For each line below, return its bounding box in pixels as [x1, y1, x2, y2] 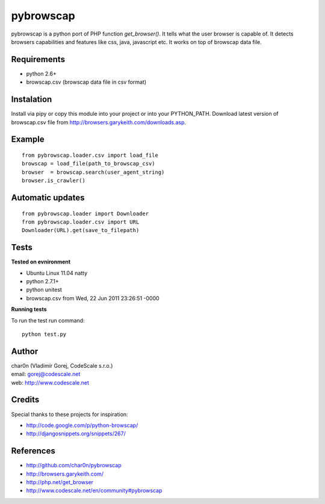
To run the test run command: [11, 317, 85, 324]
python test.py [22, 330, 67, 338]
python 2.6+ [26, 70, 57, 77]
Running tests [11, 306, 48, 313]
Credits [11, 395, 40, 405]
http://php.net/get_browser [26, 479, 93, 485]
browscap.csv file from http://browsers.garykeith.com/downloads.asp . [11, 118, 187, 126]
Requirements [11, 54, 66, 65]
